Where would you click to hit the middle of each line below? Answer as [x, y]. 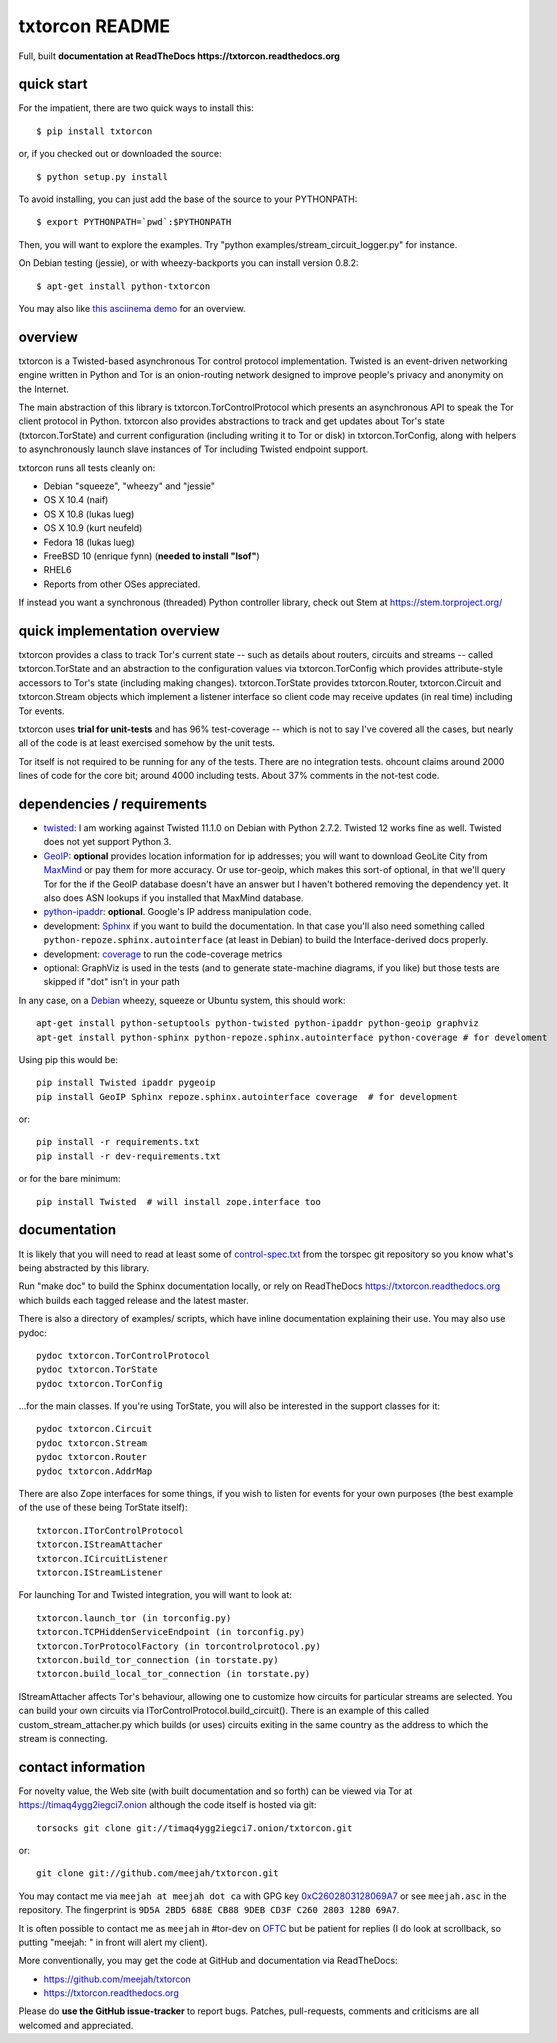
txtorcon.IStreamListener [100, 1572]
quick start [53, 84]
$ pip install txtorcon [94, 131]
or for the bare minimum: [69, 1179]
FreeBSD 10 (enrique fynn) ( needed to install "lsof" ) [151, 556]
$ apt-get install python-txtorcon [123, 286]
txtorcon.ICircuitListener [102, 1558]
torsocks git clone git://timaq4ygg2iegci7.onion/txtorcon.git [194, 1828]
